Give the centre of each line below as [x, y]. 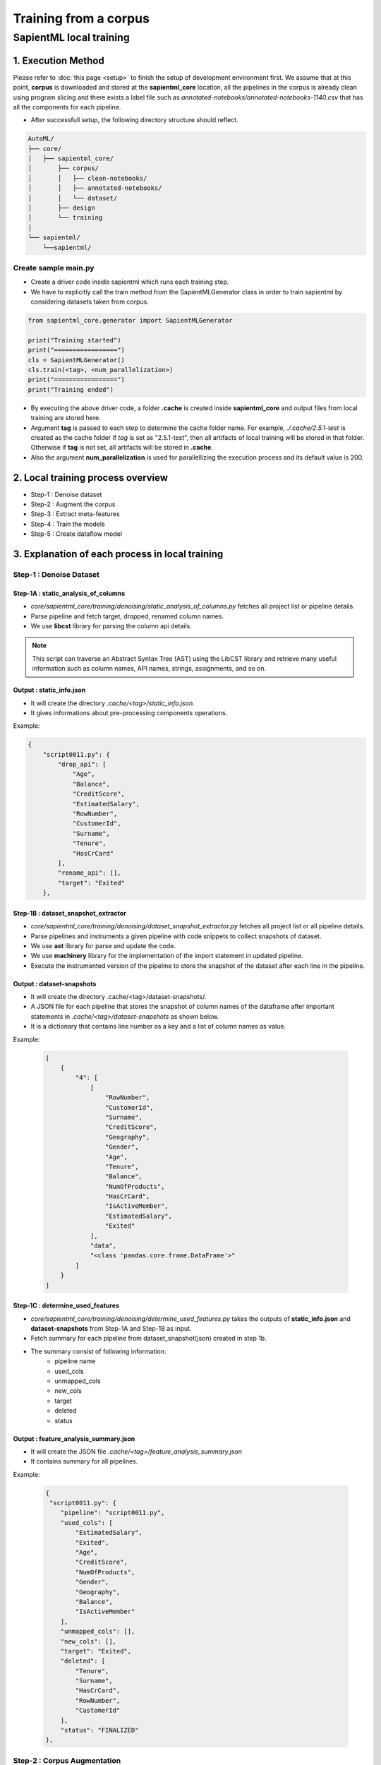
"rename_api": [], [89, 873]
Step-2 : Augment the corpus [73, 504]
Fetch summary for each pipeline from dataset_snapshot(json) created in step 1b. [149, 1339]
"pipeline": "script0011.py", [113, 1513]
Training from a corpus [81, 18]
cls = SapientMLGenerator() [76, 360]
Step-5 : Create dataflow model [77, 534]
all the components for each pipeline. [67, 107]
